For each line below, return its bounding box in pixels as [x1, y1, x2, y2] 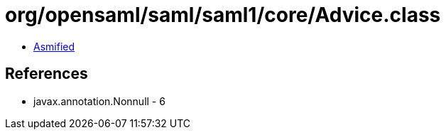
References [5, 65, 88, 83]
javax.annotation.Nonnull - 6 [33, 94, 165, 107]
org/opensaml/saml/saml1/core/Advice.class [5, 3, 441, 27]
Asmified [33, 40, 75, 53]
